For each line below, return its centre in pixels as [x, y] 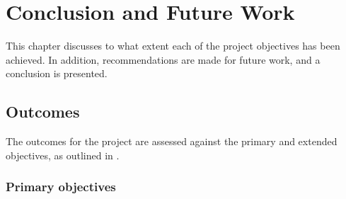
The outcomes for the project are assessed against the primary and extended [172, 141]
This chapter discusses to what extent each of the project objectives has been [173, 46]
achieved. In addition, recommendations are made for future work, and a [163, 59]
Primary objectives [61, 187]
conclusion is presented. [57, 73]
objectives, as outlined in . [63, 155]
